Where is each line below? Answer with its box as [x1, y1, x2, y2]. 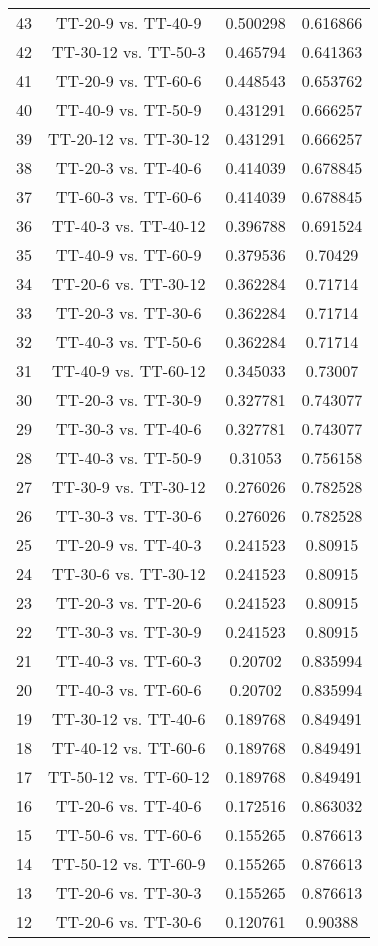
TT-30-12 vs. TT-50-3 [52, 40, 206, 63]
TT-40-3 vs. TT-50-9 [56, 446, 202, 469]
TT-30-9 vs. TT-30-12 [52, 475, 206, 498]
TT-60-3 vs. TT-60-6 [56, 185, 202, 208]
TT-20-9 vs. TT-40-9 [56, 11, 202, 34]
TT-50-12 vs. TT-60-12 [48, 765, 210, 788]
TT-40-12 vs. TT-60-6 [52, 736, 206, 759]
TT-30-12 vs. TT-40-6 [52, 707, 206, 730]
